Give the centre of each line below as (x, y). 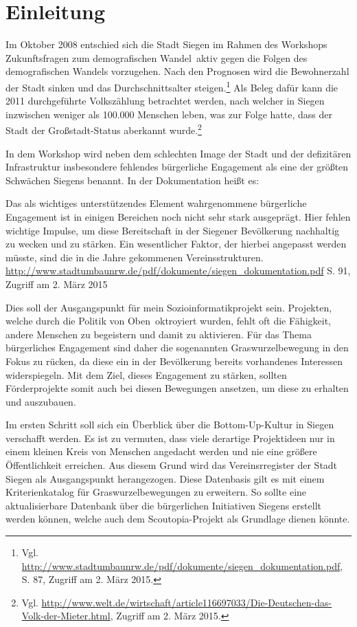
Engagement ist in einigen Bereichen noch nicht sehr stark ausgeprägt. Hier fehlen (178, 216)
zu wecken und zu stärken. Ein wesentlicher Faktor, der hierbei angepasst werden (176, 244)
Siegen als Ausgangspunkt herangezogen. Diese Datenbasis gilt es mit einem (165, 478)
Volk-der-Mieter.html (66, 616)
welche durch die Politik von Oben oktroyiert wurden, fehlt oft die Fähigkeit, (168, 321)
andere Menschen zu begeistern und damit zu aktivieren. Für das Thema (159, 334)
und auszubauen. (41, 401)
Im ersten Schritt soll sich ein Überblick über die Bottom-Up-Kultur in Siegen (170, 425)
